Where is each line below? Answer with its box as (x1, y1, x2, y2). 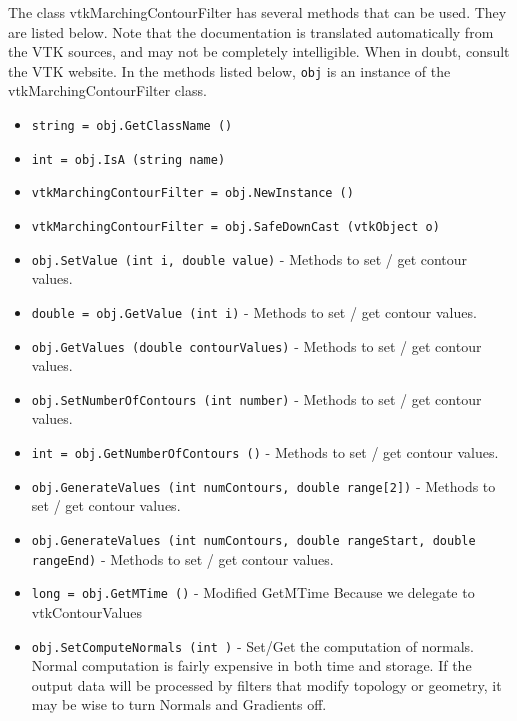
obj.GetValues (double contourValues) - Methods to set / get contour (31, 335, 482, 356)
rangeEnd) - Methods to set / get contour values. (31, 548, 334, 569)
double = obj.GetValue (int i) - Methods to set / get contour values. (31, 301, 477, 322)
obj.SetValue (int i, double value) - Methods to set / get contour (31, 248, 468, 269)
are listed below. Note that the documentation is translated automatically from (8, 21, 494, 42)
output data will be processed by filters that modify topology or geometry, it (31, 674, 502, 695)
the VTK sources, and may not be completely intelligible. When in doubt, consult (8, 41, 510, 62)
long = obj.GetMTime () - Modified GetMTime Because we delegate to (31, 582, 475, 603)
